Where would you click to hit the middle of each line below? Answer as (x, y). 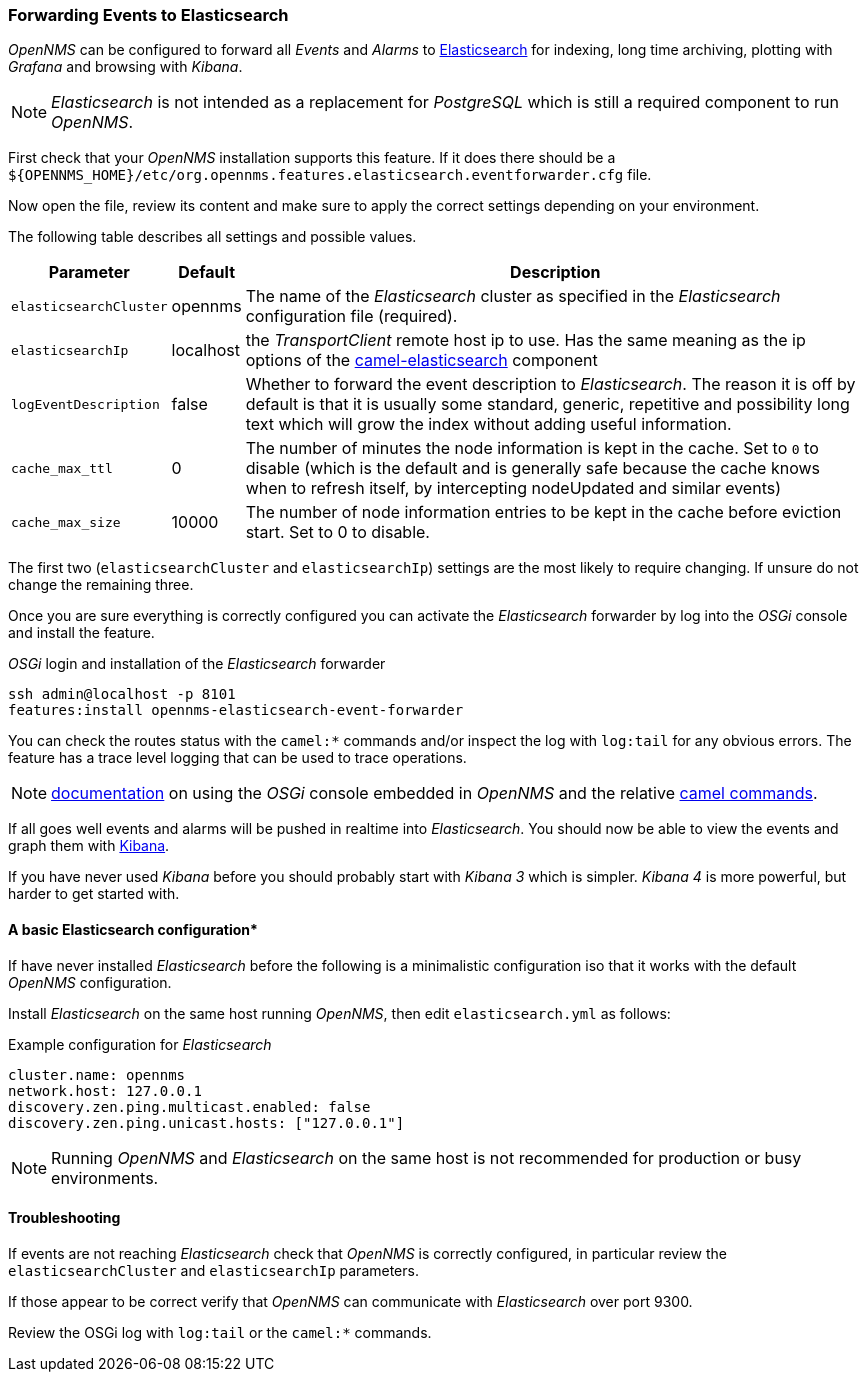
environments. (105, 1177)
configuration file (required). (351, 316)
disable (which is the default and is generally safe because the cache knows (533, 468)
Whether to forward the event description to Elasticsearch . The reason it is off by (550, 384)
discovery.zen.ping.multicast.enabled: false (189, 1106)
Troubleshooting (64, 1218)
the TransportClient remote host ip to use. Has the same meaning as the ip (525, 340)
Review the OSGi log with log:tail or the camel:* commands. (220, 1332)
